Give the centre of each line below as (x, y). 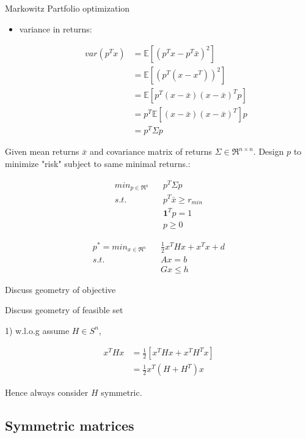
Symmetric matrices (70, 425)
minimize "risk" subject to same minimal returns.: (98, 164)
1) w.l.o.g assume (37, 330)
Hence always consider (47, 392)
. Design (268, 151)
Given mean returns (42, 151)
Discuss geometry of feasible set (64, 310)
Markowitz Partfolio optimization (67, 8)
